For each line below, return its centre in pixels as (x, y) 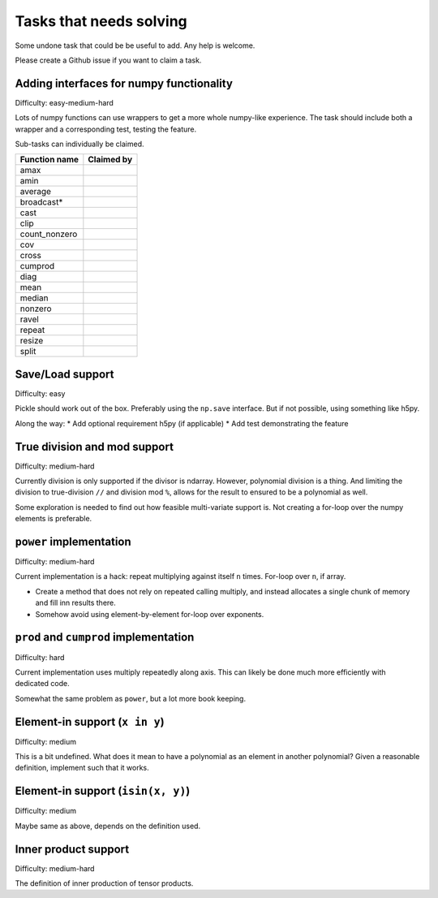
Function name (49, 160)
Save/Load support (64, 374)
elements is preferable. (54, 519)
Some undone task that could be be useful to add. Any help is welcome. (135, 45)
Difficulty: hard (40, 657)
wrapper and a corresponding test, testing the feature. (106, 129)
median (34, 298)
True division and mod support (94, 447)
